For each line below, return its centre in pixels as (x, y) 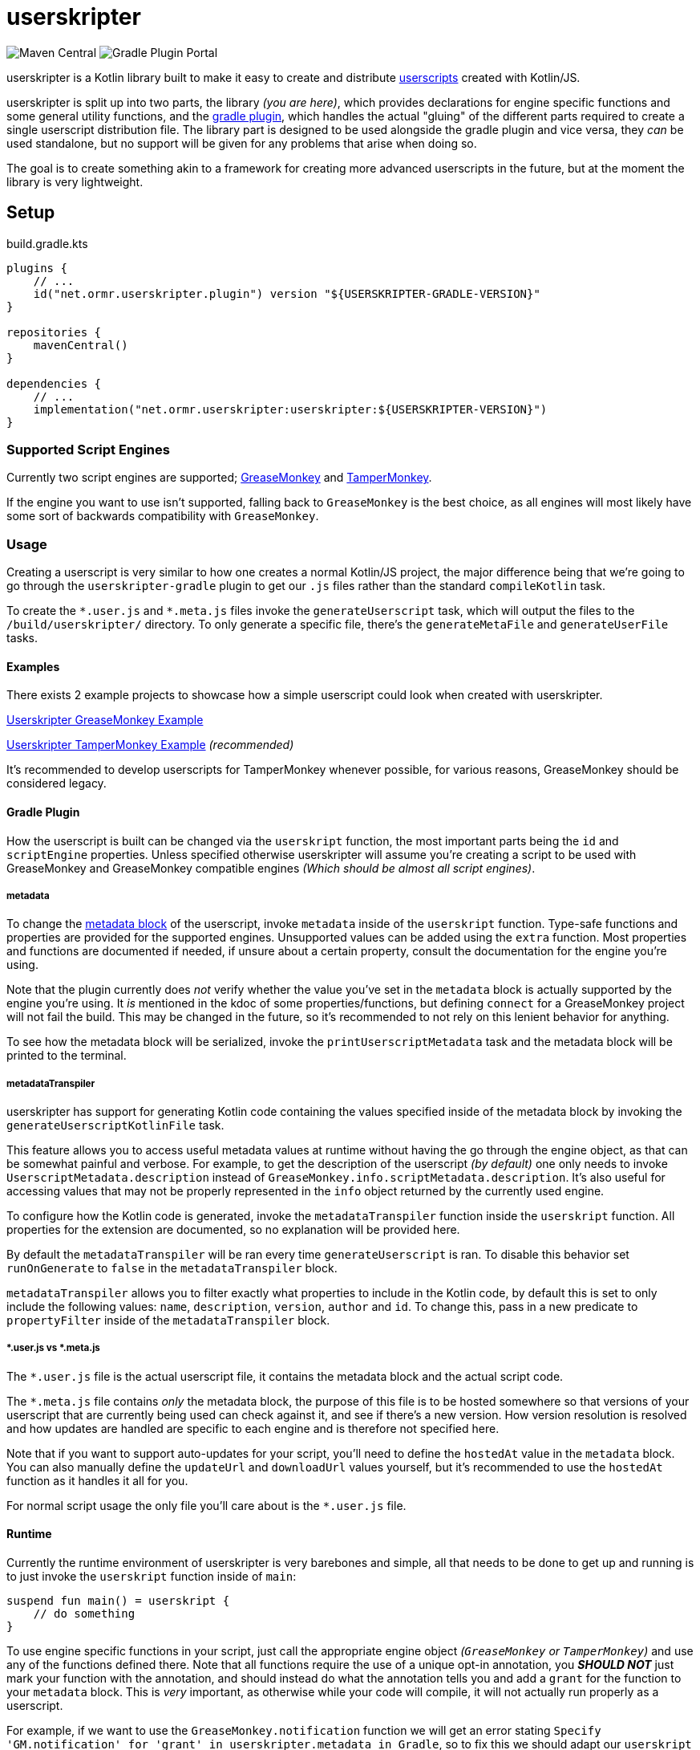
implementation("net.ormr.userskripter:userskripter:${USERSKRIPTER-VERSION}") (290, 409)
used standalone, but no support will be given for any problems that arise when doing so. (242, 143)
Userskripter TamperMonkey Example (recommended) (150, 745)
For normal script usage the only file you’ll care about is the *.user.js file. (206, 1505)
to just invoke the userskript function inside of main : (152, 1577)
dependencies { (54, 383)
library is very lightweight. (75, 181)
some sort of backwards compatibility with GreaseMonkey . (163, 516)
